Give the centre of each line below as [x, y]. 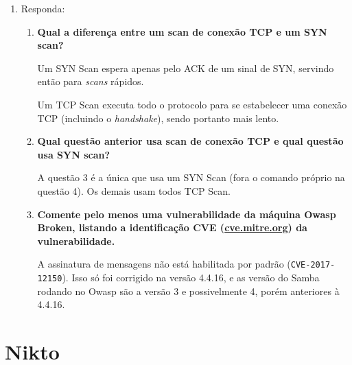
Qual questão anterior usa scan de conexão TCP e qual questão [190, 141]
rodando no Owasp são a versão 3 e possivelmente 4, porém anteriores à [188, 291]
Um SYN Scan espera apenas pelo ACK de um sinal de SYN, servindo [186, 68]
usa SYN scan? [74, 154]
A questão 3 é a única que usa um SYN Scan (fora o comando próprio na [191, 177]
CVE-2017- [313, 265]
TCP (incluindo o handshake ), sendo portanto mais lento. [158, 118]
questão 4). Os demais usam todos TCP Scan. [134, 190]
